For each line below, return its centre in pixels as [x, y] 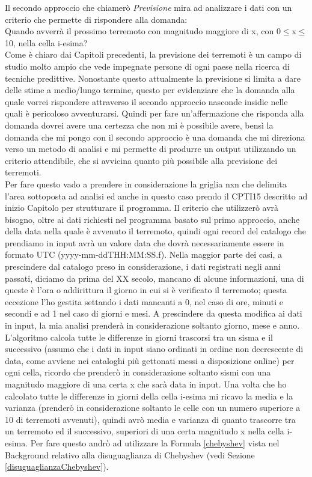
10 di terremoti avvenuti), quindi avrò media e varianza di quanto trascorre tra [150, 419]
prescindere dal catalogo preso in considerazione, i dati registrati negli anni [143, 266]
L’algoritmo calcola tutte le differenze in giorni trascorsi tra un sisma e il [139, 337]
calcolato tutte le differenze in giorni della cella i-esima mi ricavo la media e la [149, 396]
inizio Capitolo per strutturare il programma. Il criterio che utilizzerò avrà [142, 208]
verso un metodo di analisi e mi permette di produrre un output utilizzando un [151, 149]
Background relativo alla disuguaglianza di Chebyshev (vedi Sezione [130, 454]
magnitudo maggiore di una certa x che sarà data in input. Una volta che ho [146, 384]
